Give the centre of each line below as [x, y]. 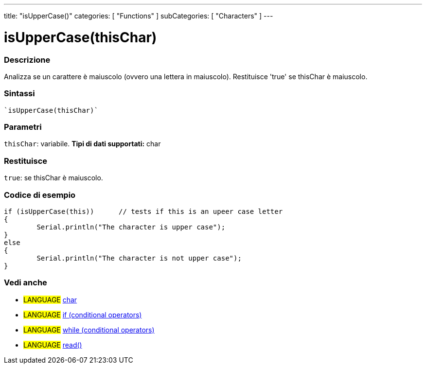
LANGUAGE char [50, 299]
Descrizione [27, 60]
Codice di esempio [40, 195]
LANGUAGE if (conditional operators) [83, 315]
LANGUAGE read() [53, 345]
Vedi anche [26, 283]
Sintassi [19, 94]
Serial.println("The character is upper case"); [131, 227]
